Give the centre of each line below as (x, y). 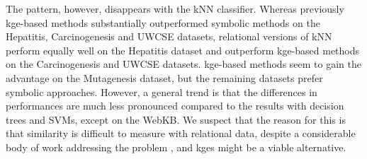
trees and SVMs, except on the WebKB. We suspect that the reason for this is (176, 119)
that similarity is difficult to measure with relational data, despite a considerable (181, 133)
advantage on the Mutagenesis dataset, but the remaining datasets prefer (164, 77)
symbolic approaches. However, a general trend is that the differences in (162, 92)
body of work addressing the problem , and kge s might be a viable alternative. (176, 147)
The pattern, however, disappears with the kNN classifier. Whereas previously (175, 8)
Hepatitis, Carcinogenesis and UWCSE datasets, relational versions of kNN (169, 36)
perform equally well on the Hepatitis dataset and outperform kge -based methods (183, 50)
